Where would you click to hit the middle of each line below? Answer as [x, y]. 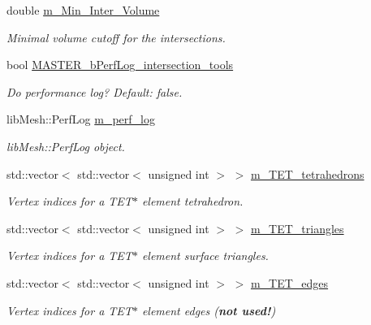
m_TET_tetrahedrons [307, 173]
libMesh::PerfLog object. [66, 146]
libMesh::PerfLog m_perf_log [81, 119]
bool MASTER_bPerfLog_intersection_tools [120, 65]
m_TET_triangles [297, 228]
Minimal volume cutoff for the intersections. [116, 37]
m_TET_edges [289, 282]
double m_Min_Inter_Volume [83, 10]
